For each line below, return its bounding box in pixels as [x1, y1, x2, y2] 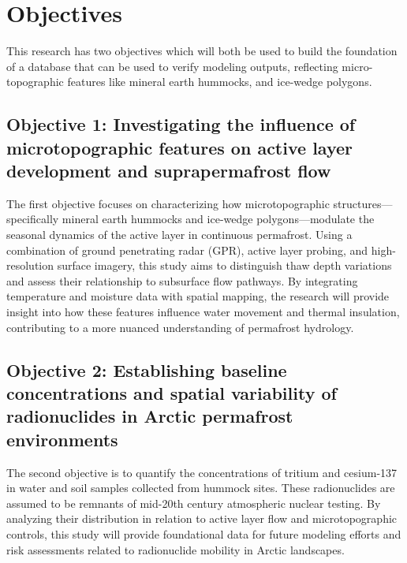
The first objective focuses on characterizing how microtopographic [6, 195, 330, 211]
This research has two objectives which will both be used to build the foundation [6, 43, 398, 59]
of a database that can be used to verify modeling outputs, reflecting [6, 58, 338, 74]
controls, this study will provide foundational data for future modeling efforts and [6, 525, 401, 542]
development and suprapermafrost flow [6, 158, 331, 183]
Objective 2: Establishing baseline [6, 357, 287, 382]
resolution [6, 257, 54, 274]
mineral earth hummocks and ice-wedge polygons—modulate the [62, 211, 375, 227]
